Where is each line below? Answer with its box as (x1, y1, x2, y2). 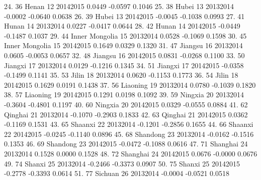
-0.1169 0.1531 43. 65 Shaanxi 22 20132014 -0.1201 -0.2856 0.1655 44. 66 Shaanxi (4, 119, 253, 129)
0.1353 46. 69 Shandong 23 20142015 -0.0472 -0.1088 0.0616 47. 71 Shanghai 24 (4, 138, 248, 149)
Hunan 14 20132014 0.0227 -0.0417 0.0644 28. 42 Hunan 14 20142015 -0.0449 (4, 21, 240, 31)
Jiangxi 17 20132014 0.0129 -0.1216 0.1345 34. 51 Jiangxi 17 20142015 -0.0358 (4, 60, 244, 70)
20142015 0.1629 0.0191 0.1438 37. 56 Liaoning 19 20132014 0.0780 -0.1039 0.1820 (4, 79, 256, 90)
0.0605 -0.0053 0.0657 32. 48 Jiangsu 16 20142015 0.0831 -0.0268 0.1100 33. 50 (4, 50, 245, 60)
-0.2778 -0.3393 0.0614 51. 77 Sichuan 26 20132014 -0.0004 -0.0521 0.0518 (4, 168, 229, 178)
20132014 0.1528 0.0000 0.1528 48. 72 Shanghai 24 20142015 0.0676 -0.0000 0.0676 (4, 148, 257, 158)
